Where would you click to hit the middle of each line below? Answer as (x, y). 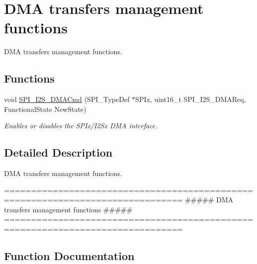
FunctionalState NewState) (45, 109)
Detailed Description (58, 152)
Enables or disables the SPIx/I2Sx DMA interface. (81, 126)
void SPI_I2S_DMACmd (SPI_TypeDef (67, 99)
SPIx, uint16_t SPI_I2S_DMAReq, (191, 99)
